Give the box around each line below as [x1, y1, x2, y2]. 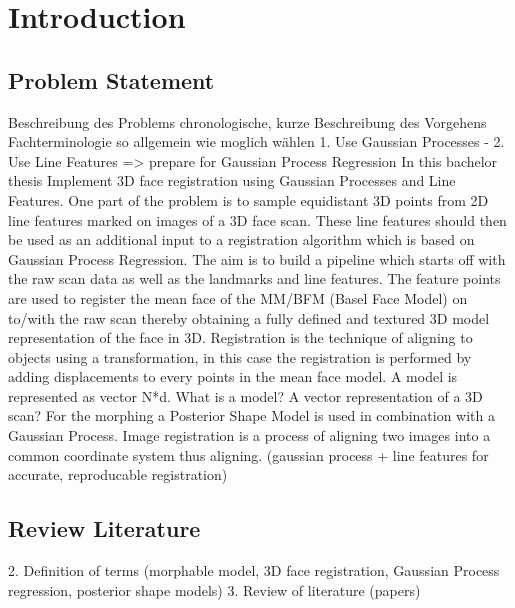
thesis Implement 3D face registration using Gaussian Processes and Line [8, 170, 456, 191]
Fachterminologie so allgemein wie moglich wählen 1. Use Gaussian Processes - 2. [8, 131, 505, 152]
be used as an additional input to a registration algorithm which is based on [8, 229, 475, 250]
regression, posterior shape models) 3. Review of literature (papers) [8, 579, 421, 600]
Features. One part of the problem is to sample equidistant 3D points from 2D [8, 189, 489, 210]
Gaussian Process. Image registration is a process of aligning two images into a [8, 425, 491, 446]
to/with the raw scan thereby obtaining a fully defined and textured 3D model [8, 307, 490, 328]
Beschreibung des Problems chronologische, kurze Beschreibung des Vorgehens [8, 111, 487, 132]
